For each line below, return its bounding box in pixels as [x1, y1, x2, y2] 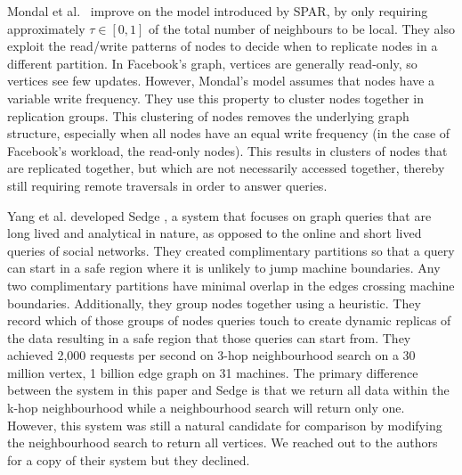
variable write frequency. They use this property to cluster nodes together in [7, 88, 425, 107]
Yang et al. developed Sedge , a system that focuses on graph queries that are [7, 206, 432, 225]
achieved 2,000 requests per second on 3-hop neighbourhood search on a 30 [7, 346, 416, 364]
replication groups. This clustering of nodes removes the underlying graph [7, 106, 409, 125]
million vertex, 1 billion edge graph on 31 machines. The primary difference [7, 363, 418, 381]
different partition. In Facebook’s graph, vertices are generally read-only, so [7, 53, 417, 72]
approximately [7, 19, 85, 37]
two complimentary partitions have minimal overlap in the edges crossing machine [7, 275, 455, 294]
